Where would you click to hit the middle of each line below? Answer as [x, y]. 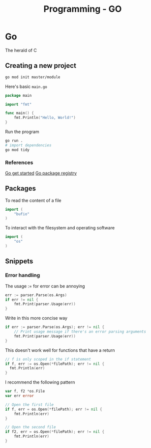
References [19, 162]
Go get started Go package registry [41, 173]
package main [18, 95]
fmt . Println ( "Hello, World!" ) [45, 118]
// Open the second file [30, 427]
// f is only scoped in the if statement [48, 359]
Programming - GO [83, 9]
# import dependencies [28, 145]
